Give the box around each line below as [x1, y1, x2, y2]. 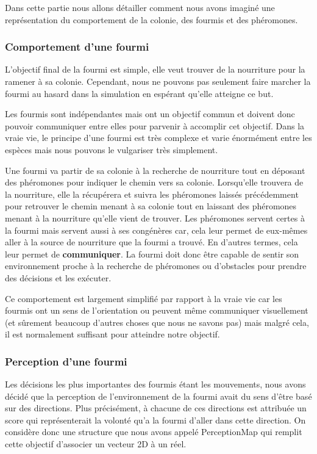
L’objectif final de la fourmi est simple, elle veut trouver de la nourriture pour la [5, 63, 305, 76]
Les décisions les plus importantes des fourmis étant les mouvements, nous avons [5, 378, 306, 391]
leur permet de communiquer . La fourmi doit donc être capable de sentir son [5, 247, 299, 260]
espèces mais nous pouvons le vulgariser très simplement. [5, 143, 218, 156]
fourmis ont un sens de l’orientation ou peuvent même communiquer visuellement [5, 304, 308, 317]
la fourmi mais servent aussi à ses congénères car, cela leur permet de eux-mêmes [5, 223, 308, 236]
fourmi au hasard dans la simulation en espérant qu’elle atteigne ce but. [5, 87, 274, 99]
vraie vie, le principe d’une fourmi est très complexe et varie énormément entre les [5, 131, 312, 144]
